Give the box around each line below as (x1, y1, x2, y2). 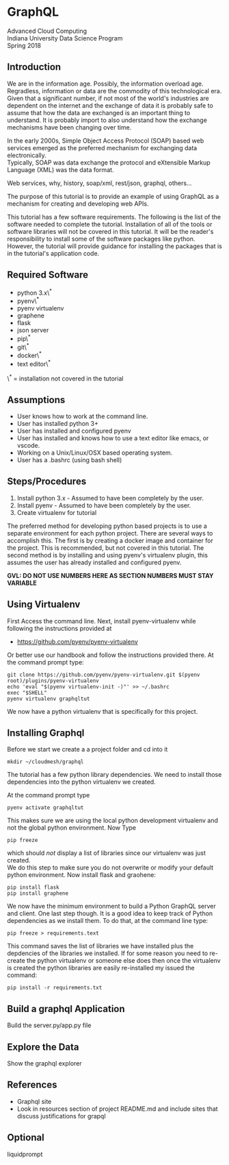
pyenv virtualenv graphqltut (7, 695, 90, 702)
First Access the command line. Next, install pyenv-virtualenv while (7, 616, 196, 625)
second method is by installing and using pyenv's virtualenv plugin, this (7, 551, 208, 559)
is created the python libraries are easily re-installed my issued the (7, 964, 195, 972)
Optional (7, 1132, 44, 1144)
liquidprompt (7, 1150, 43, 1158)
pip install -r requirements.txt (7, 985, 103, 992)
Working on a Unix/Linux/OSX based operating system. (16, 448, 173, 457)
